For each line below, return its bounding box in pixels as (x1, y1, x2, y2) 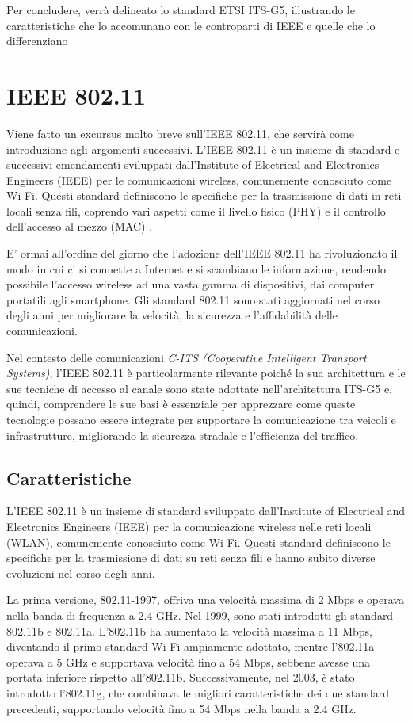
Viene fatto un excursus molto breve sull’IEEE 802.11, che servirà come (6, 124, 354, 141)
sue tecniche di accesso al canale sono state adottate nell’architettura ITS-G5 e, (6, 380, 392, 396)
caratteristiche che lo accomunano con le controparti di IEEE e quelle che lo (6, 17, 376, 33)
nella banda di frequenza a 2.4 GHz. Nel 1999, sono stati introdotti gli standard (6, 606, 394, 623)
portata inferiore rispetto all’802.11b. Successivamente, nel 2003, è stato (6, 669, 355, 686)
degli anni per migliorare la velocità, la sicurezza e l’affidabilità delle (6, 307, 338, 323)
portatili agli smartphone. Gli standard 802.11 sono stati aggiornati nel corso (6, 291, 380, 308)
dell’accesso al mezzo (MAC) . (6, 218, 153, 235)
